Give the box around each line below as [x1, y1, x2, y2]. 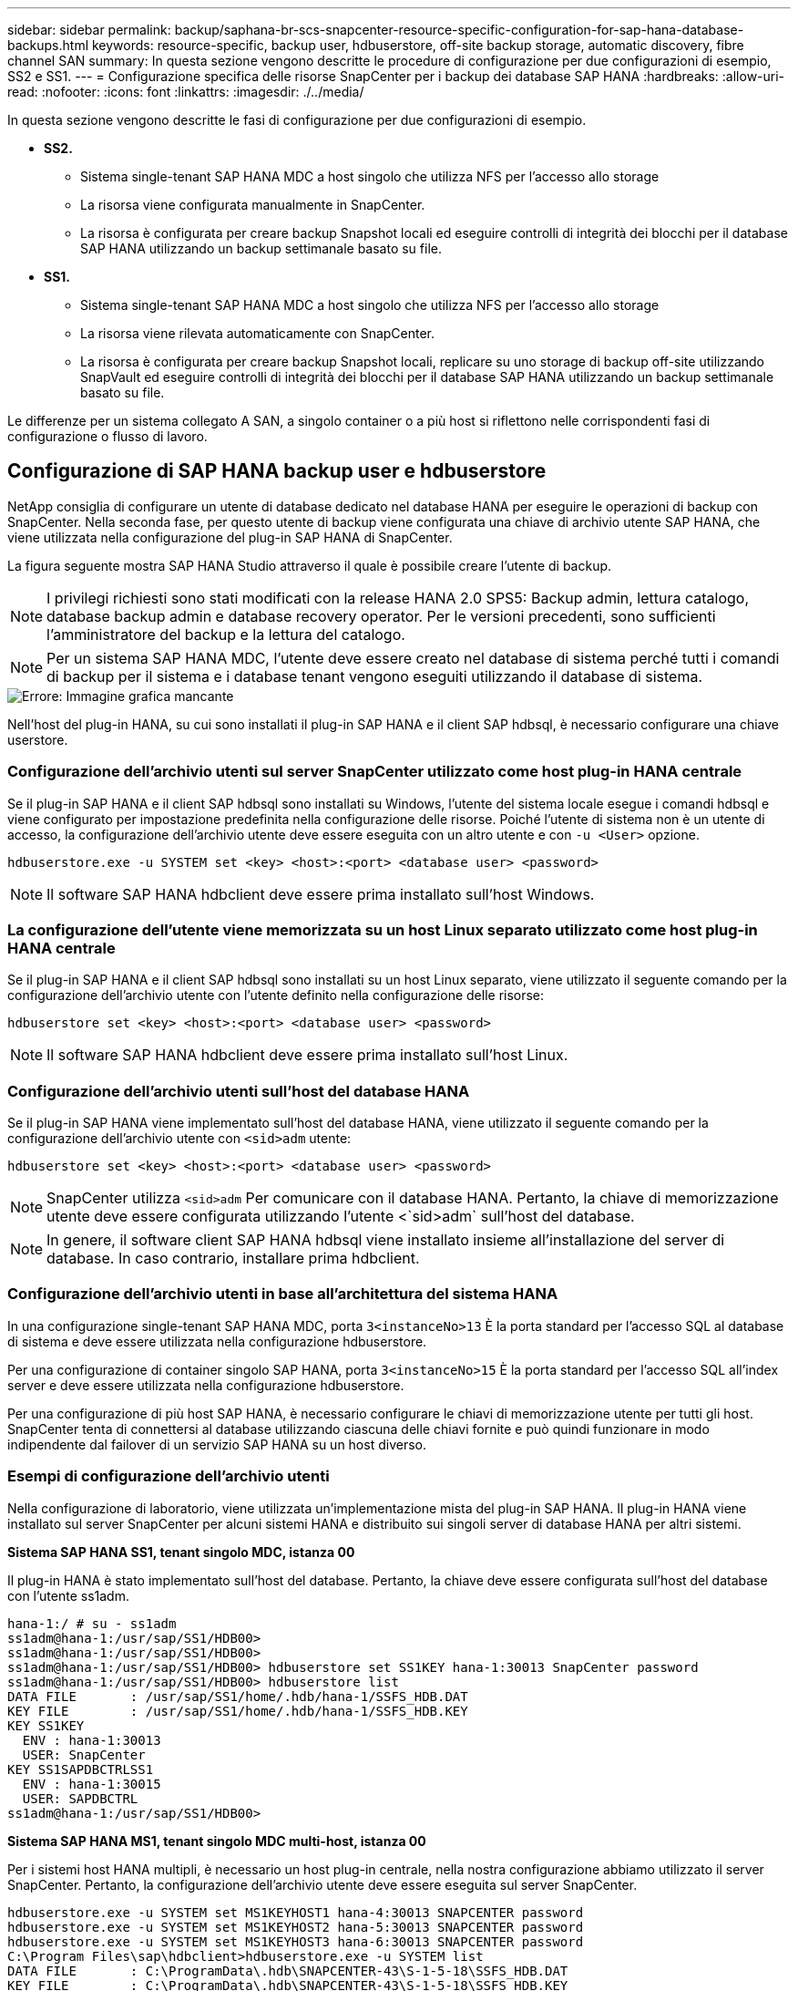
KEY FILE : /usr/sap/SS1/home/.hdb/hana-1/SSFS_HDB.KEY [7, 1703, 468, 1718]
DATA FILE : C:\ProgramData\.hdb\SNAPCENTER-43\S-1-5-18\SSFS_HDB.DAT [7, 1963, 568, 1978]
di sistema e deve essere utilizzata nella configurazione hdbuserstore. [7, 1333, 427, 1349]
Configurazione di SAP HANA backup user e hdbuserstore [7, 459, 547, 483]
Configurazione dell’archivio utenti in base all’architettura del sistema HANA [7, 1284, 558, 1304]
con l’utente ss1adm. [7, 1587, 129, 1604]
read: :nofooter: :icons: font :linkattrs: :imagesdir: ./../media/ [7, 84, 364, 99]
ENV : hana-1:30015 [22, 1776, 161, 1791]
